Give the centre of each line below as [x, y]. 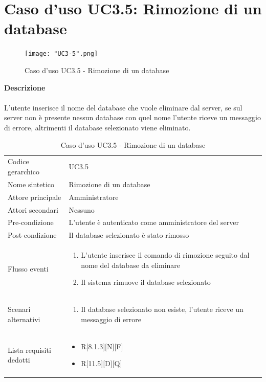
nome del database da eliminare [131, 265]
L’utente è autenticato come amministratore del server [154, 222]
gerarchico [24, 171]
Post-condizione [32, 235]
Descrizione [25, 87]
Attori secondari [33, 209]
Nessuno [82, 209]
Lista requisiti [29, 350]
